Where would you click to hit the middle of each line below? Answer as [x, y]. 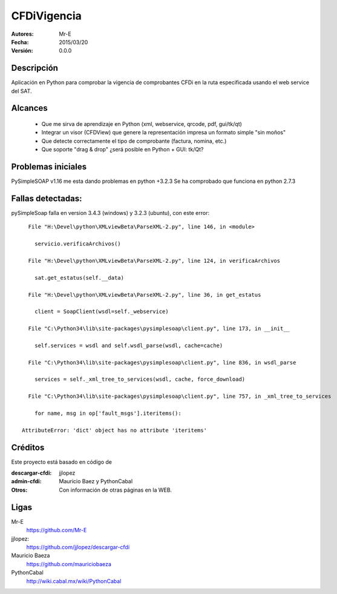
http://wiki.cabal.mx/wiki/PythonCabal [74, 581]
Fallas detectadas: [47, 198]
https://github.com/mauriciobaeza [69, 564]
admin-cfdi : [26, 481]
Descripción [35, 68]
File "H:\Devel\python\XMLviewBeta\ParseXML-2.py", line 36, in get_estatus [145, 295]
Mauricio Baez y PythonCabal [96, 481]
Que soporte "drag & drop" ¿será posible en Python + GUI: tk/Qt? [123, 150]
